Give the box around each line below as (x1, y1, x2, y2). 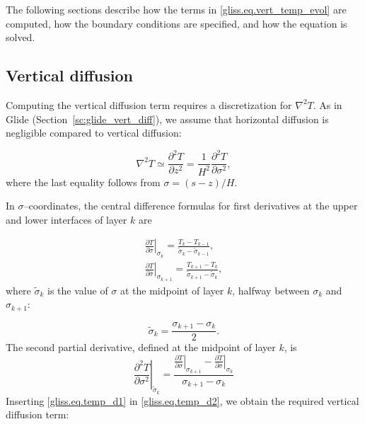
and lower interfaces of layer (6, 212, 127, 227)
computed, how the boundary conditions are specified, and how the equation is (6, 16, 347, 30)
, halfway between (232, 282, 310, 297)
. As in (313, 97, 342, 112)
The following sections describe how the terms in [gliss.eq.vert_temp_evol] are (6, 2, 347, 16)
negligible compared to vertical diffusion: (6, 125, 182, 140)
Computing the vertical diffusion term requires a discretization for (6, 97, 292, 112)
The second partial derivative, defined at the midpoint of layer (6, 340, 276, 355)
